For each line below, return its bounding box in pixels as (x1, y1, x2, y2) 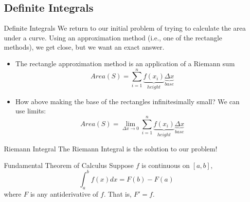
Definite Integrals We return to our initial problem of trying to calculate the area (4, 23, 246, 33)
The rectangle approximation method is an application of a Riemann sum (15, 58, 235, 68)
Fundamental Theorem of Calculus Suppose (4, 160, 134, 170)
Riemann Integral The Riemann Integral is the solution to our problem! (4, 144, 217, 154)
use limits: (15, 106, 46, 116)
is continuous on (142, 160, 190, 170)
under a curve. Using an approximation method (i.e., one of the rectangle (4, 32, 222, 42)
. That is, (104, 188, 132, 199)
